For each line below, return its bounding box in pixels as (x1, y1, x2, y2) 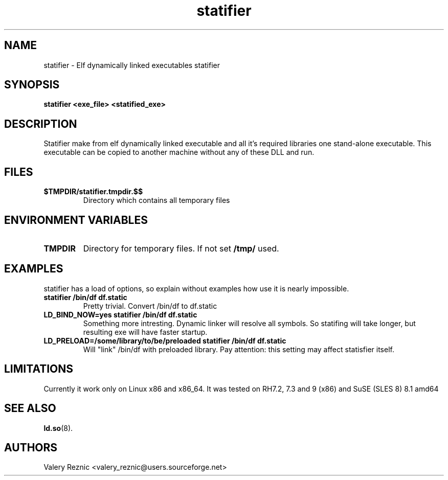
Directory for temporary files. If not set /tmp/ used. (83, 243, 279, 254)
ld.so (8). (43, 423, 73, 432)
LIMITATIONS (4, 362, 74, 376)
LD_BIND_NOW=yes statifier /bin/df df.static (43, 310, 197, 319)
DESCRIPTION (4, 117, 77, 130)
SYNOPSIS (4, 78, 60, 92)
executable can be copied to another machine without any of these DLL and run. (43, 148, 315, 157)
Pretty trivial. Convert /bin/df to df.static (83, 301, 217, 310)
